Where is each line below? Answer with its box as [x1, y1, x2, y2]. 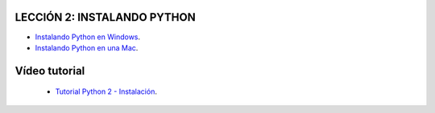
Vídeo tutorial [14, 64, 85, 78]
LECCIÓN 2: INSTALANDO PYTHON [14, 10, 197, 24]
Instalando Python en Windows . [35, 32, 141, 42]
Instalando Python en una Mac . [35, 42, 139, 52]
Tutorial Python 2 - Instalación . [55, 87, 157, 96]
